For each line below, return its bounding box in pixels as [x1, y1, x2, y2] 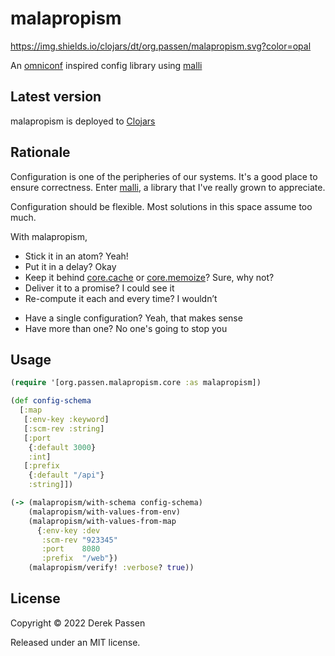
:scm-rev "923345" [41, 535, 118, 545]
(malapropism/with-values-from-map [28, 516, 177, 526]
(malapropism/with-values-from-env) [28, 507, 182, 517]
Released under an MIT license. [10, 636, 141, 648]
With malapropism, [10, 230, 88, 242]
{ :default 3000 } [28, 442, 97, 452]
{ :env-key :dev [36, 525, 101, 536]
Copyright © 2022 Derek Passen [10, 617, 146, 629]
